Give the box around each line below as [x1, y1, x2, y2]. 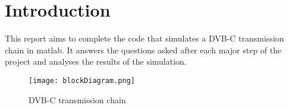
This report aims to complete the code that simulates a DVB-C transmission [5, 32, 284, 45]
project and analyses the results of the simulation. [5, 55, 187, 68]
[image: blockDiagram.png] [29, 76, 135, 85]
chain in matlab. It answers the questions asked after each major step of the [5, 43, 282, 56]
